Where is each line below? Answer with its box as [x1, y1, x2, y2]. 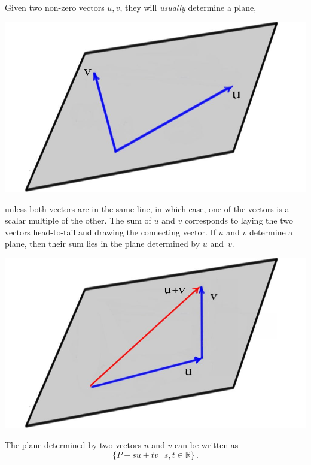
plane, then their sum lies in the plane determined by [5, 237, 200, 250]
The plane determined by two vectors [5, 439, 142, 451]
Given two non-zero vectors [5, 1, 105, 13]
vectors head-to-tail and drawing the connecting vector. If [5, 225, 216, 238]
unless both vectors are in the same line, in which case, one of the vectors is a [5, 202, 289, 215]
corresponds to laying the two [184, 214, 293, 227]
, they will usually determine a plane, [120, 1, 257, 13]
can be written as [175, 439, 239, 451]
